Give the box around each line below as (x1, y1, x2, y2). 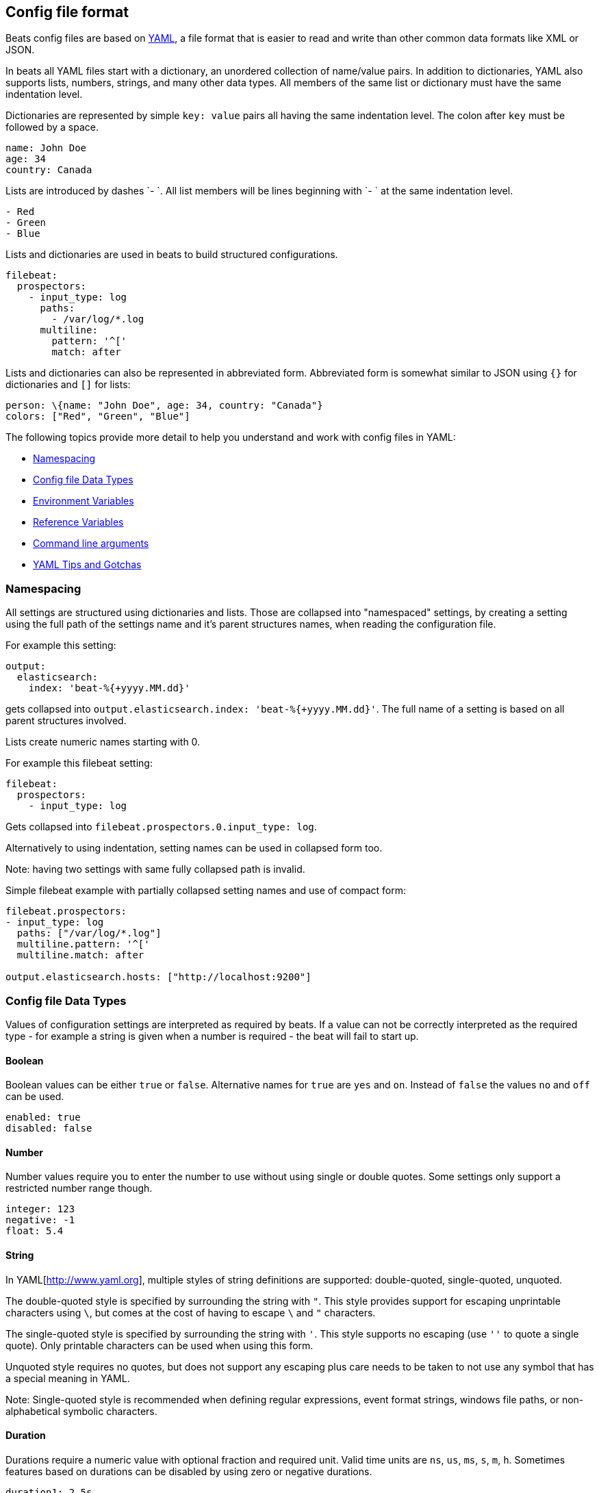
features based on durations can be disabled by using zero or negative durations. (5, 1465, 372, 1477)
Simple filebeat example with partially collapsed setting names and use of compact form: (5, 884, 407, 897)
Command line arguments (33, 537, 149, 550)
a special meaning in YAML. (5, 1372, 130, 1384)
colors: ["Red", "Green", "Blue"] (5, 411, 190, 422)
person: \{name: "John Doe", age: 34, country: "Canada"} (5, 400, 323, 411)
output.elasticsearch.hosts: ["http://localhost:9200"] (5, 971, 311, 983)
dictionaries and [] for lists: (5, 379, 131, 391)
